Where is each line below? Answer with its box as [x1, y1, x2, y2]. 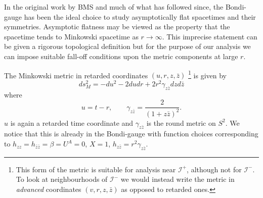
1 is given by [188, 68, 227, 80]
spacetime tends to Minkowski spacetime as [4, 31, 139, 41]
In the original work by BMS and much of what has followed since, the [4, 2, 224, 12]
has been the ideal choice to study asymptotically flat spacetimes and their [24, 11, 256, 22]
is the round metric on [146, 117, 216, 128]
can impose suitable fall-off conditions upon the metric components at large [4, 51, 238, 61]
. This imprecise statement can [162, 31, 257, 41]
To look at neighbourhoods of [16, 174, 108, 184]
